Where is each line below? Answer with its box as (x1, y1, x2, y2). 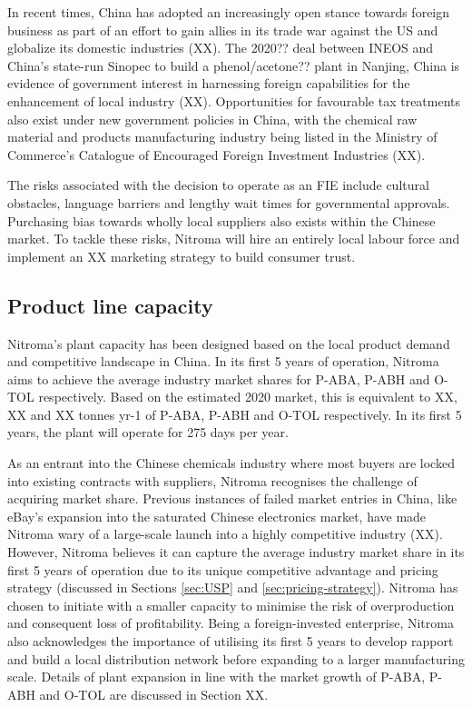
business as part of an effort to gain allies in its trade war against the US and (7, 20, 438, 39)
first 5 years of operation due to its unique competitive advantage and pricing (7, 560, 438, 579)
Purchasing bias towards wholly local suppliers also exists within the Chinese (7, 211, 436, 230)
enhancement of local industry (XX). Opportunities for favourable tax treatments (7, 91, 461, 110)
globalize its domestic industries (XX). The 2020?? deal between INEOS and (7, 38, 434, 57)
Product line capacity (7, 291, 213, 319)
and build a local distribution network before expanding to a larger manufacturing (7, 649, 466, 668)
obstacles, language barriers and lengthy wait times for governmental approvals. (7, 193, 450, 212)
